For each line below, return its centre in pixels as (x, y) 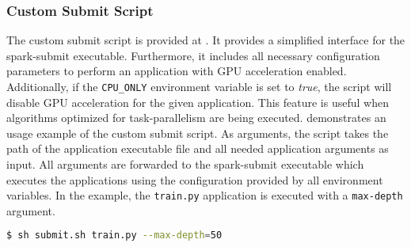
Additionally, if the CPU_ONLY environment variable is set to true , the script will (199, 86)
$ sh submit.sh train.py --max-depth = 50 (114, 236)
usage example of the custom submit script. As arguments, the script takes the (198, 133)
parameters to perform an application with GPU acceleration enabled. (177, 71)
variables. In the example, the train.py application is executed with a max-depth (205, 195)
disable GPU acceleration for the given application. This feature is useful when (198, 102)
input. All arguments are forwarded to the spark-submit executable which (185, 164)
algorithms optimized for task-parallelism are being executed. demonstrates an (196, 118)
